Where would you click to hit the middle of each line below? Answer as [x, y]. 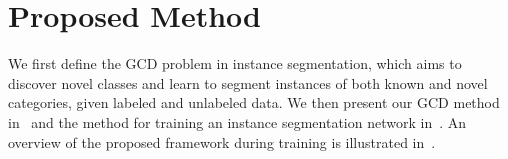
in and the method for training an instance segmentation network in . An [237, 121]
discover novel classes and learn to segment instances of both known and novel [248, 82]
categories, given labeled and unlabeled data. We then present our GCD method [254, 102]
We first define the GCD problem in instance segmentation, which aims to [235, 63]
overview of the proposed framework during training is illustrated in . [222, 141]
